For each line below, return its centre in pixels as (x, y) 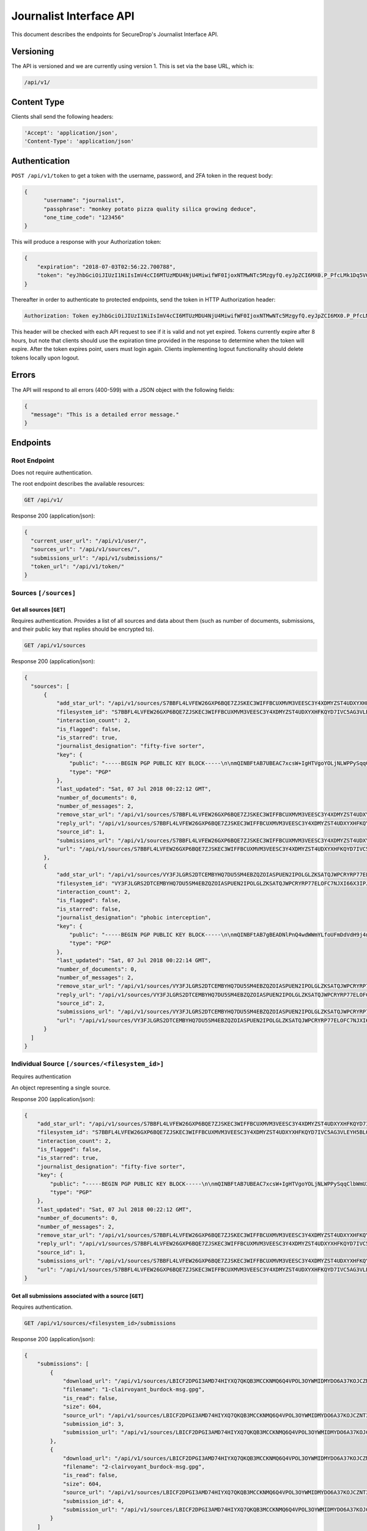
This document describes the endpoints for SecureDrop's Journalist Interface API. (115, 34)
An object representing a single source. (61, 1088)
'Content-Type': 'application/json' (79, 141)
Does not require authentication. (52, 473)
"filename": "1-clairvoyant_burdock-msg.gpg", (134, 1390)
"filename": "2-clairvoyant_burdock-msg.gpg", (134, 1466)
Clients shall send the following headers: (62, 116)
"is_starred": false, (89, 909)
